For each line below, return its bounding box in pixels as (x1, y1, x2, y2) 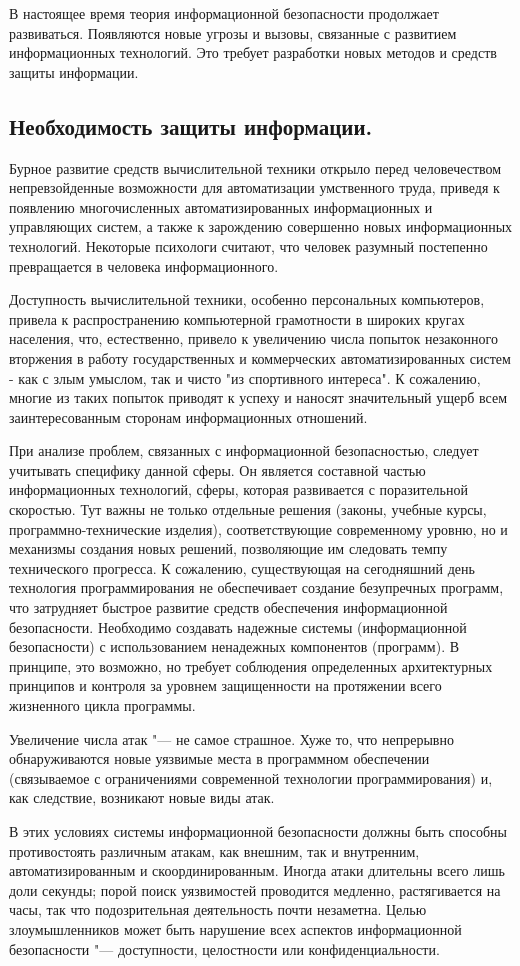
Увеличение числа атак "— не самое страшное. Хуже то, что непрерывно (9, 728, 454, 749)
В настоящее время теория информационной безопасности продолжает (9, 3, 439, 23)
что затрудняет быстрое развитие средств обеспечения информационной (9, 597, 448, 618)
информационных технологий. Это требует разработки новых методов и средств (9, 42, 497, 63)
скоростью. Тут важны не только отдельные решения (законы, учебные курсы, (9, 499, 487, 520)
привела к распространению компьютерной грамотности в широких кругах (9, 308, 465, 329)
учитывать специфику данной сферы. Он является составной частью (9, 459, 426, 480)
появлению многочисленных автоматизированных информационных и (9, 196, 433, 217)
